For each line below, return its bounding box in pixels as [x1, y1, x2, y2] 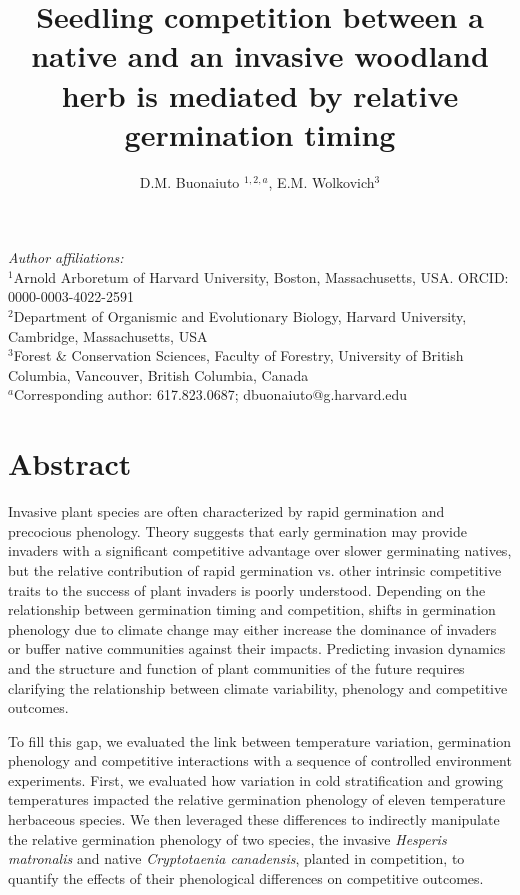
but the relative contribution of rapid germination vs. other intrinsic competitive [8, 559, 502, 580]
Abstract [8, 443, 132, 484]
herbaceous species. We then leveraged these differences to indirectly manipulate [8, 809, 500, 830]
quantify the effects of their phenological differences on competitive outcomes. [8, 867, 484, 888]
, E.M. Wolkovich [268, 171, 375, 192]
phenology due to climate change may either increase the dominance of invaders [8, 618, 497, 639]
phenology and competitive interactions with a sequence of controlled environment [8, 750, 512, 771]
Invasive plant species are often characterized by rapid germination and [8, 501, 445, 522]
